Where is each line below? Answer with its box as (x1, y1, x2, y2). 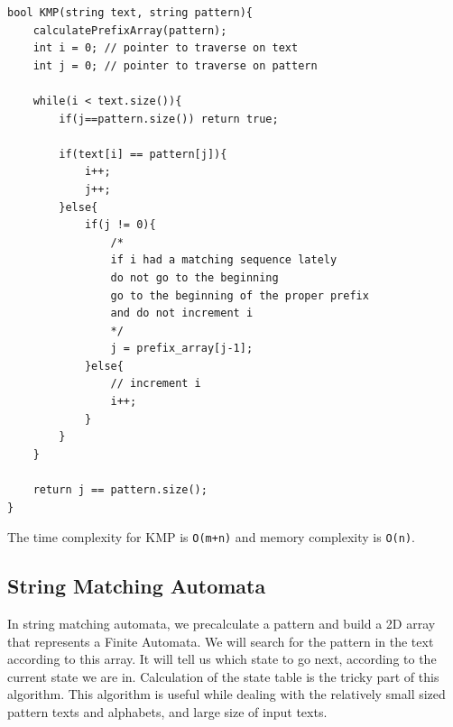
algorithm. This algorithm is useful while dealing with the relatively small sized (7, 685, 446, 704)
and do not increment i (110, 307, 254, 320)
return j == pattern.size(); (32, 483, 208, 497)
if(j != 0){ (84, 218, 156, 232)
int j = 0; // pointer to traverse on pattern (32, 59, 318, 72)
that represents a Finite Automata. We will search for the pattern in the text (7, 631, 434, 650)
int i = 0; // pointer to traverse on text (32, 41, 299, 55)
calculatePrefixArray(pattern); (32, 23, 227, 37)
